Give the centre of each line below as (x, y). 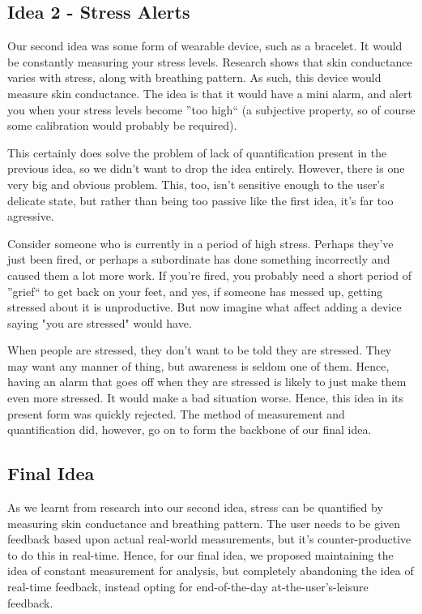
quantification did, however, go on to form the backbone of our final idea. (190, 429)
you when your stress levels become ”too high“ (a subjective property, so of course (211, 109)
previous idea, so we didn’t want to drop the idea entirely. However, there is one (206, 168)
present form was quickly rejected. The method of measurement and (176, 413)
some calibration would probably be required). (122, 125)
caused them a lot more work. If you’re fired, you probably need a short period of (209, 275)
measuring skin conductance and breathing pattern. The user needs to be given (204, 523)
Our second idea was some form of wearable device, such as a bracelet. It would (205, 46)
